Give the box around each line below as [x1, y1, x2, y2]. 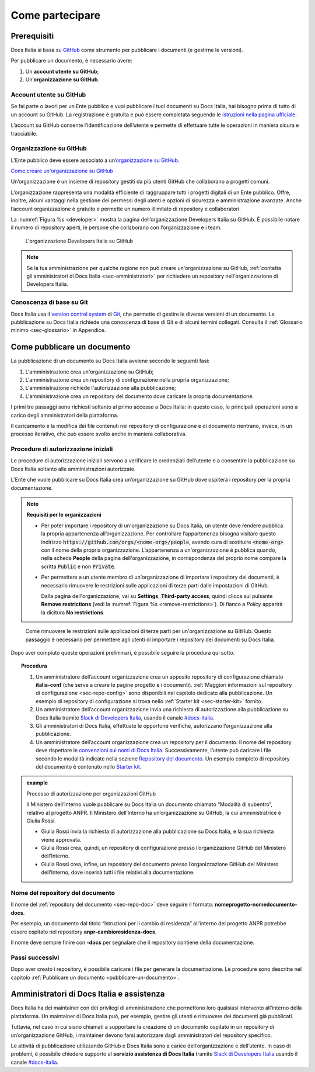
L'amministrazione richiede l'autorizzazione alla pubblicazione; [25, 385, 176, 392]
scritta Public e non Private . [41, 563, 116, 570]
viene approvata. [41, 836, 82, 843]
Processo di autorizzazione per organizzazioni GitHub [26, 790, 156, 797]
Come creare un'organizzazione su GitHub [10, 167, 113, 175]
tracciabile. [10, 130, 38, 137]
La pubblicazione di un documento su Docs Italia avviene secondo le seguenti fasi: [10, 357, 210, 365]
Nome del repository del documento [10, 889, 116, 897]
